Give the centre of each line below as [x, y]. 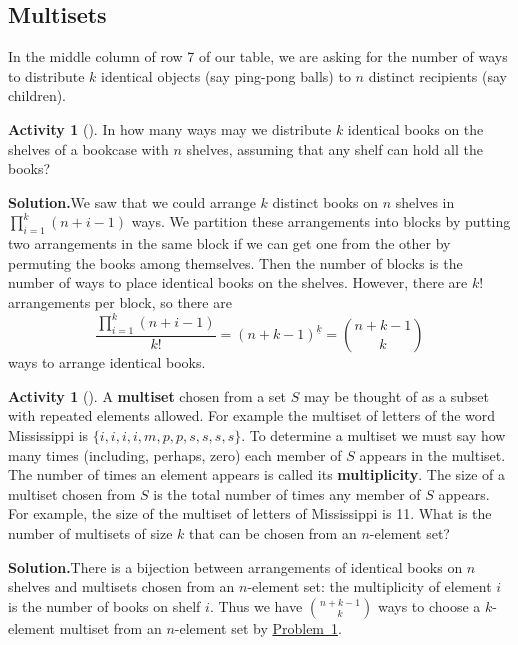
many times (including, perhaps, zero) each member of [175, 454]
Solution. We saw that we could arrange [132, 201]
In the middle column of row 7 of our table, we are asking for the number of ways [258, 56]
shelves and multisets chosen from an [121, 586]
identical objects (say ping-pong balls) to [225, 75]
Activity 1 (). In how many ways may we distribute [170, 128]
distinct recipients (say [437, 75]
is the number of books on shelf [104, 605]
